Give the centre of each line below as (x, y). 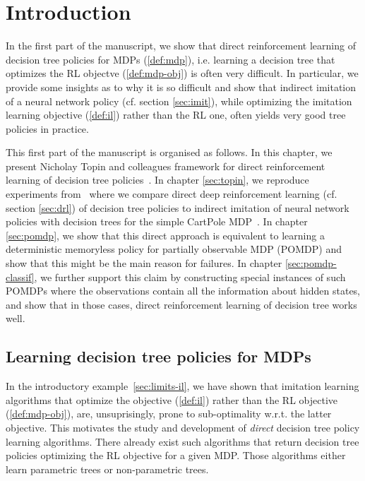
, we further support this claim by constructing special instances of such (190, 277)
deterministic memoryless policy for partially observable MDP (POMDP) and (174, 249)
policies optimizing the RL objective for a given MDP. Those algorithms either (176, 455)
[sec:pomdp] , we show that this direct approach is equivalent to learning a (165, 235)
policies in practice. (47, 128)
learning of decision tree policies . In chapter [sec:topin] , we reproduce (157, 180)
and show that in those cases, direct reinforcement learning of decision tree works (181, 304)
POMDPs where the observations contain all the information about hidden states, (183, 291)
